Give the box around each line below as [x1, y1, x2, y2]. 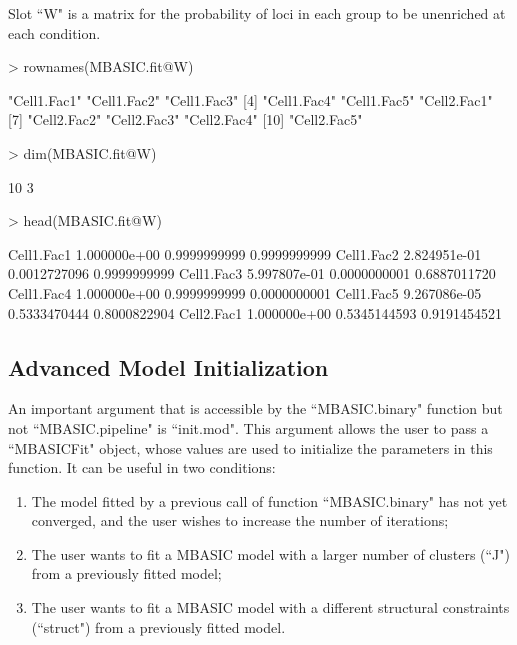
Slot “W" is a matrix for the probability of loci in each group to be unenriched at [8, 3, 506, 23]
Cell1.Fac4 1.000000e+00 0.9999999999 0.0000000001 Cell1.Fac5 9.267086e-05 [8, 282, 482, 303]
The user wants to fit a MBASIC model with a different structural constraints [31, 597, 510, 618]
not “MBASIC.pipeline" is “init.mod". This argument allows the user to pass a [8, 417, 489, 438]
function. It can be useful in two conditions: [8, 457, 276, 478]
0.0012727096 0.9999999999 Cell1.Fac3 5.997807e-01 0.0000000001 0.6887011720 [8, 263, 496, 284]
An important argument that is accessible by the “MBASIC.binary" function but [8, 398, 503, 419]
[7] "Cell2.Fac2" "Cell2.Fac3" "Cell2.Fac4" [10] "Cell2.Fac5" [8, 109, 363, 130]
